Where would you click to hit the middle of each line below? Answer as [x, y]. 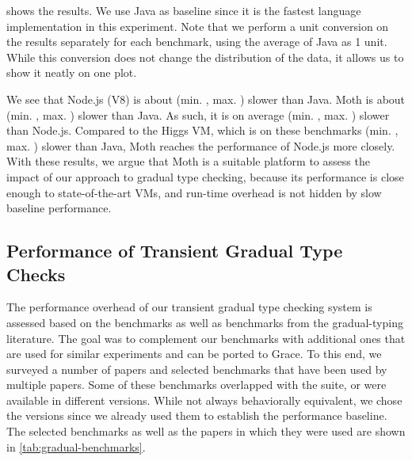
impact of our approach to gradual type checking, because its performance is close [205, 176]
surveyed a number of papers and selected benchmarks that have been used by [197, 369]
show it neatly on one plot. [72, 72]
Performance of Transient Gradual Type [175, 251]
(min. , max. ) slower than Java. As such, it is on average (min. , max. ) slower [198, 114]
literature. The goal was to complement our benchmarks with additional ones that [206, 338]
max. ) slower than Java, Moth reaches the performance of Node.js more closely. [201, 145]
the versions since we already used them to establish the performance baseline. [197, 415]
